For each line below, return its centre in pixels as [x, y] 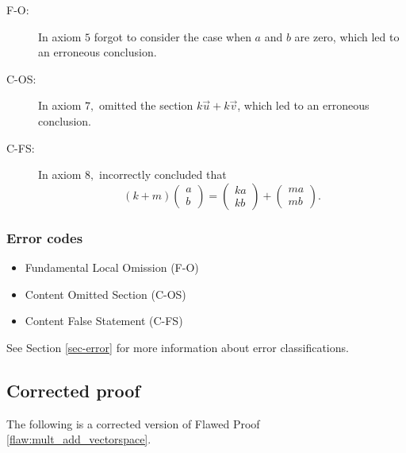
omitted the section [146, 105]
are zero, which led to [347, 36]
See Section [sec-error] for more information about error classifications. [178, 347]
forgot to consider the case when [172, 36]
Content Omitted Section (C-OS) [105, 294]
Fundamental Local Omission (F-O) [112, 267]
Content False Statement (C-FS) [104, 321]
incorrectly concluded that [163, 174]
